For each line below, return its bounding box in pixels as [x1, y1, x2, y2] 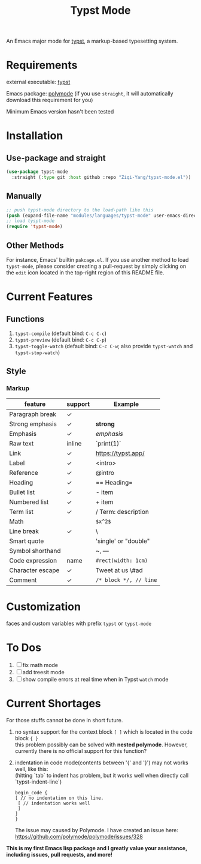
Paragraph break [9, 409, 57, 418]
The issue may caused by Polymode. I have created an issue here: [14, 826, 178, 833]
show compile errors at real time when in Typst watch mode [22, 675, 169, 683]
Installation [6, 129, 63, 143]
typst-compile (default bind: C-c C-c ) [14, 330, 106, 337]
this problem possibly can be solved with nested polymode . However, [14, 741, 188, 748]
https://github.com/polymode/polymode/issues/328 [14, 833, 144, 840]
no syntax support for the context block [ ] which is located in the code [14, 728, 193, 736]
